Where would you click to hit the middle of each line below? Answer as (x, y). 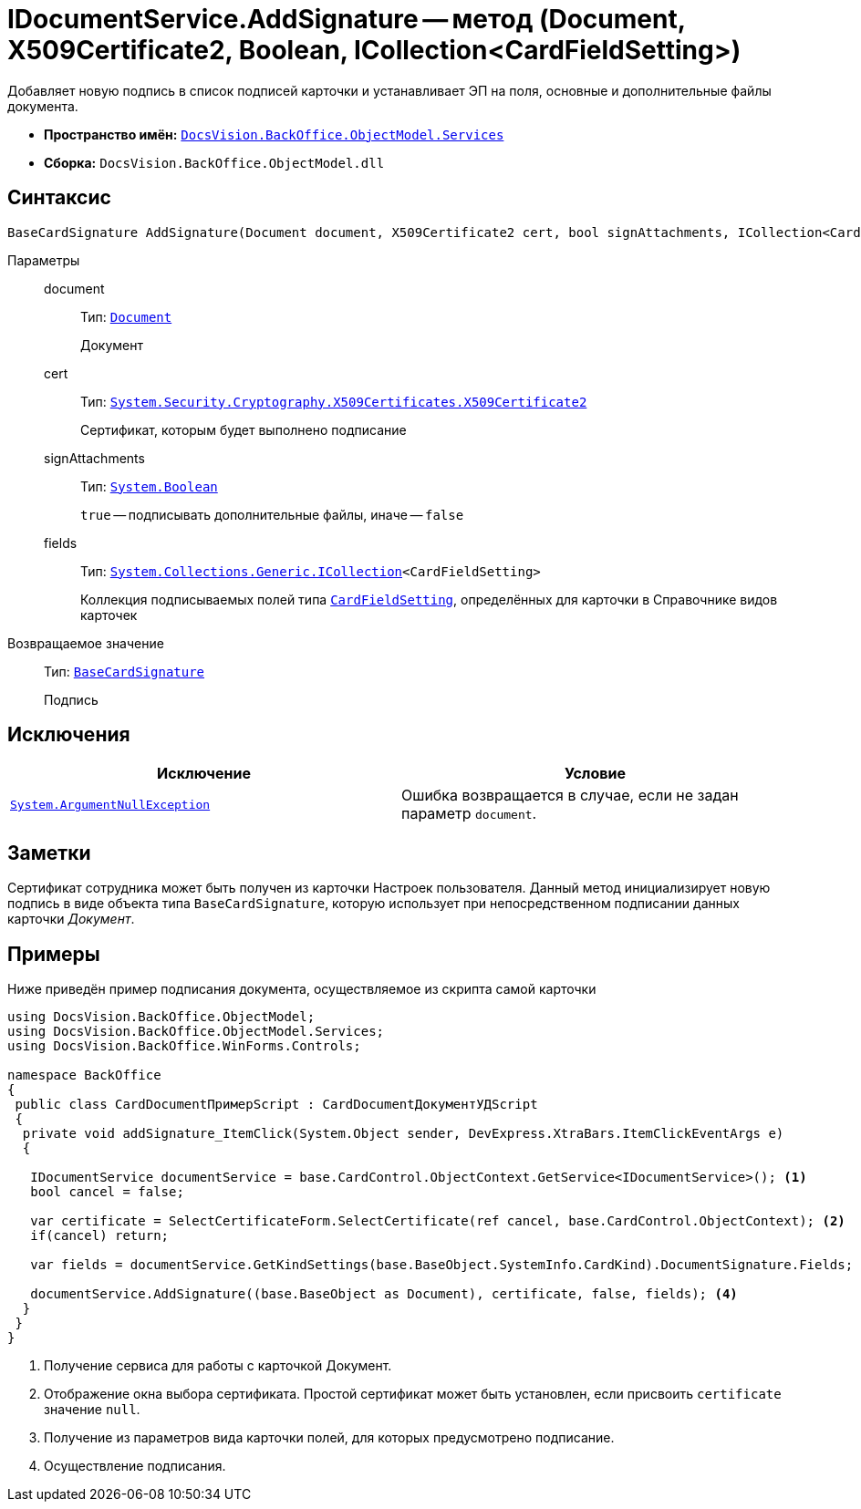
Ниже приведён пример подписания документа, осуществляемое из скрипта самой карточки (302, 989)
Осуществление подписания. (135, 1466)
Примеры (54, 954)
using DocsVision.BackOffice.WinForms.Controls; (184, 1046)
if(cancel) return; (100, 1236)
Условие (595, 774)
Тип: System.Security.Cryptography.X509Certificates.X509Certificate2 (334, 401)
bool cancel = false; (107, 1192)
